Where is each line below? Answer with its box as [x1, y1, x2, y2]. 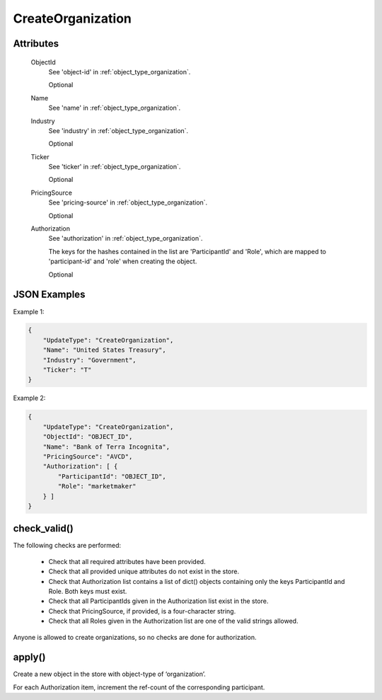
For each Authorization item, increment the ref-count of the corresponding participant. [13, 683, 265, 692]
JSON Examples [13, 289, 86, 301]
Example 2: [13, 394, 46, 403]
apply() [13, 651, 46, 663]
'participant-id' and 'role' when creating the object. [48, 257, 197, 265]
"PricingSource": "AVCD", [42, 452, 133, 460]
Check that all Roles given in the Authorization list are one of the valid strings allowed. [48, 616, 299, 626]
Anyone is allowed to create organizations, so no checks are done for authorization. [13, 633, 257, 641]
